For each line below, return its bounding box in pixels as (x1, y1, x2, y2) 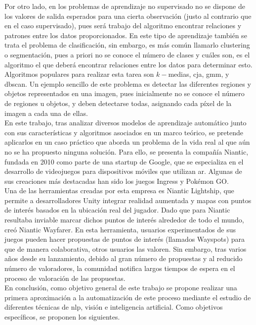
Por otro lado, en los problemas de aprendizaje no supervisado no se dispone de (4, 1, 245, 11)
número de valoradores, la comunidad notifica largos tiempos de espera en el (4, 263, 235, 273)
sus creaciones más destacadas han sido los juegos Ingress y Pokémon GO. (4, 175, 229, 186)
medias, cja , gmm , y (168, 69, 229, 79)
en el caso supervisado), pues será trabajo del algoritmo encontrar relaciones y (4, 20, 242, 31)
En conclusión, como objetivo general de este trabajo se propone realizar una (4, 282, 237, 293)
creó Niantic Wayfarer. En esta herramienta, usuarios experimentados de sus (4, 224, 236, 234)
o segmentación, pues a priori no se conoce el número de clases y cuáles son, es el (4, 49, 250, 59)
